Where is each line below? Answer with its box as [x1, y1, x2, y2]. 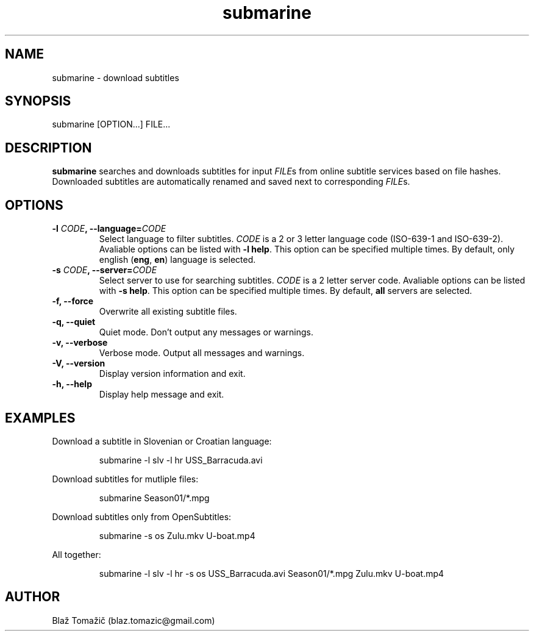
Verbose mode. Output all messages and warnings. [99, 348, 305, 359]
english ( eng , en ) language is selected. [99, 254, 256, 265]
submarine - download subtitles [52, 72, 179, 83]
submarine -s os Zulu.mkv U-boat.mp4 [99, 530, 255, 541]
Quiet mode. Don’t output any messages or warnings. [99, 327, 313, 338]
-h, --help [52, 379, 92, 390]
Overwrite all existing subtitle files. [99, 306, 237, 317]
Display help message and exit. [99, 389, 224, 400]
